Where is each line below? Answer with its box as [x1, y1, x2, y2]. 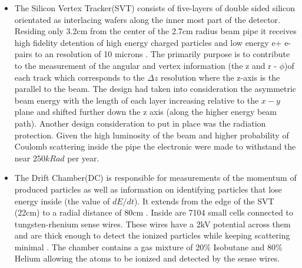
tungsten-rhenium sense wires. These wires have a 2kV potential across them [14, 217, 291, 230]
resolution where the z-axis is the [161, 71, 280, 83]
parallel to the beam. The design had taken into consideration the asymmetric [14, 82, 297, 95]
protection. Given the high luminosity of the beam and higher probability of [14, 128, 289, 141]
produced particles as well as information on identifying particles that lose [14, 183, 282, 195]
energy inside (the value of [14, 194, 110, 207]
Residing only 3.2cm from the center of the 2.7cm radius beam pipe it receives [14, 25, 297, 37]
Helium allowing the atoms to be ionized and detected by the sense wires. [14, 252, 280, 264]
